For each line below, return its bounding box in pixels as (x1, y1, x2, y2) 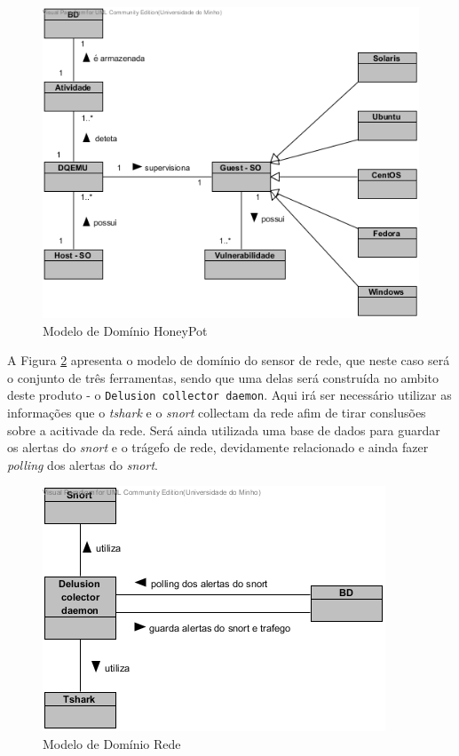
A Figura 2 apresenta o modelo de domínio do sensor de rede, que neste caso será (7, 351, 450, 370)
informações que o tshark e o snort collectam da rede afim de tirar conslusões (7, 403, 426, 422)
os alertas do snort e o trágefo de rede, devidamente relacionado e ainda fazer (7, 438, 429, 457)
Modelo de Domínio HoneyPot (43, 321, 208, 339)
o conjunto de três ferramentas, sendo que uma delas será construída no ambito (7, 368, 439, 386)
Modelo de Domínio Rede (43, 735, 181, 753)
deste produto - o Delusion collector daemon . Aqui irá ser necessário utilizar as (7, 386, 452, 404)
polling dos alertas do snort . (7, 455, 158, 473)
